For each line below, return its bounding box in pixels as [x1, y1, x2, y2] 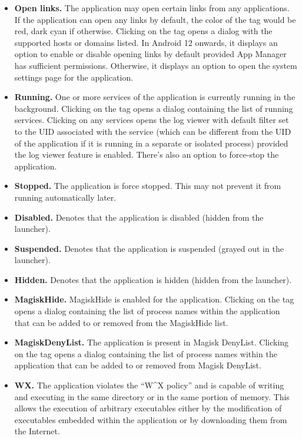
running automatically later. [14, 191, 117, 203]
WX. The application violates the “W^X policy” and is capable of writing [14, 379, 284, 391]
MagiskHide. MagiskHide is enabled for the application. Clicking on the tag [14, 293, 294, 305]
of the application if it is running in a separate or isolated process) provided [14, 137, 288, 149]
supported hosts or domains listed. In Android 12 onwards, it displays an [14, 36, 278, 48]
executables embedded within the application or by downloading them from [14, 413, 287, 425]
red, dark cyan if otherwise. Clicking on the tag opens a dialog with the [14, 25, 273, 37]
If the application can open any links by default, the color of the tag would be [14, 13, 296, 25]
